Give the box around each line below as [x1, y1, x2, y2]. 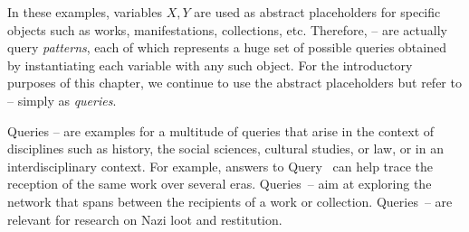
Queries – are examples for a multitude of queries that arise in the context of [7, 121, 435, 140]
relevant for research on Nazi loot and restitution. [7, 209, 282, 228]
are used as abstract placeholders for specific [194, 3, 441, 21]
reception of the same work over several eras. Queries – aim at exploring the [7, 174, 432, 193]
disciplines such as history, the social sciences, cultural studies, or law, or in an [7, 139, 444, 158]
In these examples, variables [7, 3, 162, 21]
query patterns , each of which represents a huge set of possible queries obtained [7, 38, 446, 57]
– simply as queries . [7, 90, 117, 109]
